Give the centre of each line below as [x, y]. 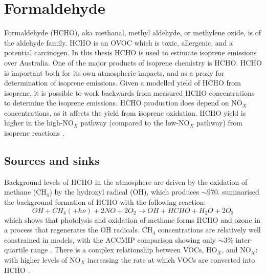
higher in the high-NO [39, 123]
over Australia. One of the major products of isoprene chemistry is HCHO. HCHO [133, 62]
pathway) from [219, 123]
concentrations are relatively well [209, 230]
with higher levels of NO [42, 260]
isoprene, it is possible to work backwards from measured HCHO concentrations [129, 92]
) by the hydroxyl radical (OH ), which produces [124, 192]
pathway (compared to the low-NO [135, 123]
